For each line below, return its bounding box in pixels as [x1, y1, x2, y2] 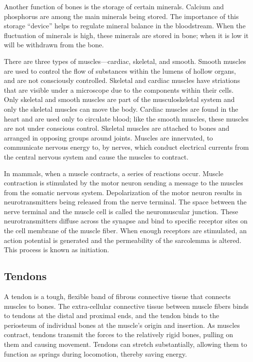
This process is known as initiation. [4, 244, 109, 255]
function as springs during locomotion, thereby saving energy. [4, 348, 187, 359]
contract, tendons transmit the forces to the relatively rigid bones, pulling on [4, 329, 234, 340]
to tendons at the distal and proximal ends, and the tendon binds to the [4, 310, 219, 321]
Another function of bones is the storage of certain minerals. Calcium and [4, 1, 224, 11]
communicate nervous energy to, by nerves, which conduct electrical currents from [4, 142, 249, 152]
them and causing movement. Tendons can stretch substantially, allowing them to [4, 339, 247, 349]
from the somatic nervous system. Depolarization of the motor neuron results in [4, 187, 242, 197]
